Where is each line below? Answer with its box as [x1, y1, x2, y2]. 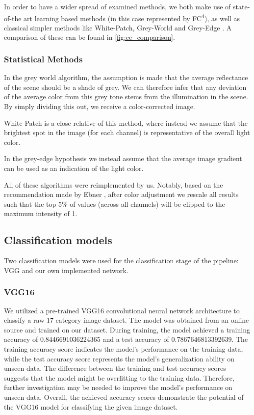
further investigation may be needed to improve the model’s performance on [4, 382, 232, 392]
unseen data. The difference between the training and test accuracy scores [4, 363, 226, 373]
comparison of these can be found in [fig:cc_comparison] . [4, 32, 175, 42]
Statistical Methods [4, 53, 83, 65]
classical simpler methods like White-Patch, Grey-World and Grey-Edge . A [4, 22, 232, 32]
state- [233, 1, 250, 11]
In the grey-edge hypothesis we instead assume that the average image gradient [4, 153, 242, 164]
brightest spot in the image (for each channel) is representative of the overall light [4, 127, 250, 138]
